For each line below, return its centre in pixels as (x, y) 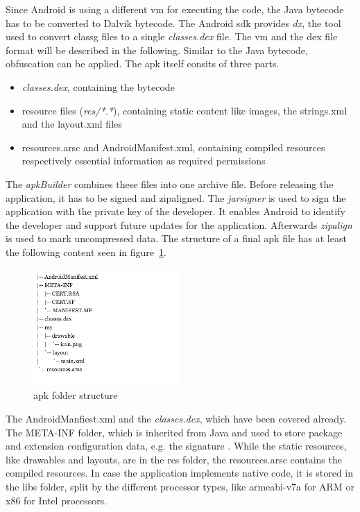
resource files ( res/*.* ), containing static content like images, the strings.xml (185, 110)
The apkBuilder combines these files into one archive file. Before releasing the (170, 184)
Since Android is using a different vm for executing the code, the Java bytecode (175, 9)
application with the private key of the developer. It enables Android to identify (175, 211)
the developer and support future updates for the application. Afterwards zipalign (179, 224)
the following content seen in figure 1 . (86, 251)
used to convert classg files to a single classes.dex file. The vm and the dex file (172, 36)
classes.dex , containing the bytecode (98, 86)
